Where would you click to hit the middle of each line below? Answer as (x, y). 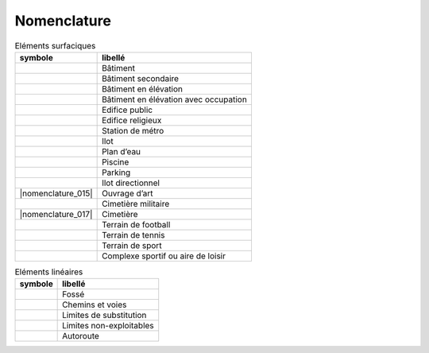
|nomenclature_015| (56, 193)
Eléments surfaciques (55, 45)
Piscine (116, 161)
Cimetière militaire (136, 204)
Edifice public (128, 110)
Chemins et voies (95, 305)
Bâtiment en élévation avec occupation (175, 99)
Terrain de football (136, 224)
